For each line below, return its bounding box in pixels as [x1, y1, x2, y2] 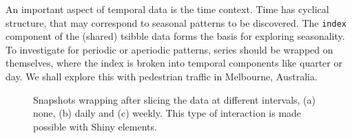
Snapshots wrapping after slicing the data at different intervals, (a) [33, 92, 315, 106]
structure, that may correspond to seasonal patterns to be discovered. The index [6, 15, 346, 30]
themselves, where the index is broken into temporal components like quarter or [6, 56, 342, 70]
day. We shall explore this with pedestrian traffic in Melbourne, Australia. [6, 69, 318, 84]
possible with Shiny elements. [33, 119, 157, 133]
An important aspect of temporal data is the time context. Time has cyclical [6, 2, 329, 16]
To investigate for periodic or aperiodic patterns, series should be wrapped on [6, 42, 333, 56]
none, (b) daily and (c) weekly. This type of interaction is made [33, 106, 302, 120]
